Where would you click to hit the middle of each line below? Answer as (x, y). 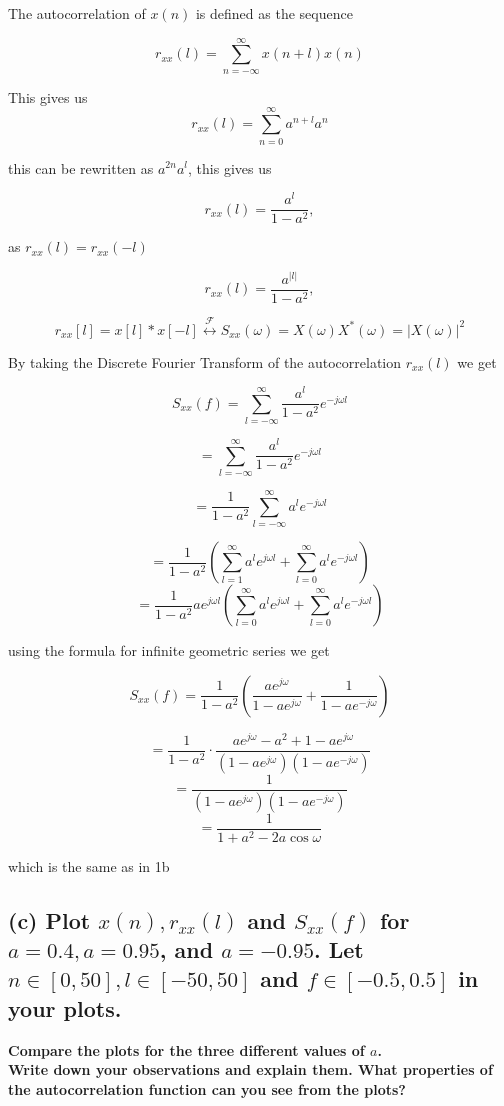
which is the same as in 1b (89, 865)
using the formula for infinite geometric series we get (169, 650)
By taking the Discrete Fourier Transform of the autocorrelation (205, 361)
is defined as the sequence (274, 13)
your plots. (65, 1007)
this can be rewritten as (81, 167)
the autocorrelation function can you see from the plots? (207, 1088)
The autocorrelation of (77, 13)
